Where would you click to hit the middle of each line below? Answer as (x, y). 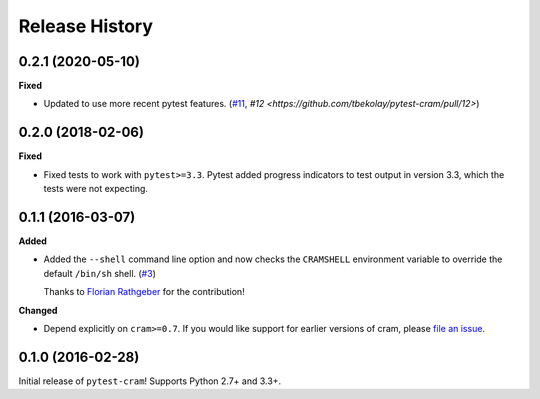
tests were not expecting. (96, 189)
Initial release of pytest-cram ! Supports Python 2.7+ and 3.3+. (150, 381)
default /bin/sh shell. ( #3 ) (100, 273)
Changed (38, 310)
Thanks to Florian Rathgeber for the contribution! (144, 292)
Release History (86, 26)
